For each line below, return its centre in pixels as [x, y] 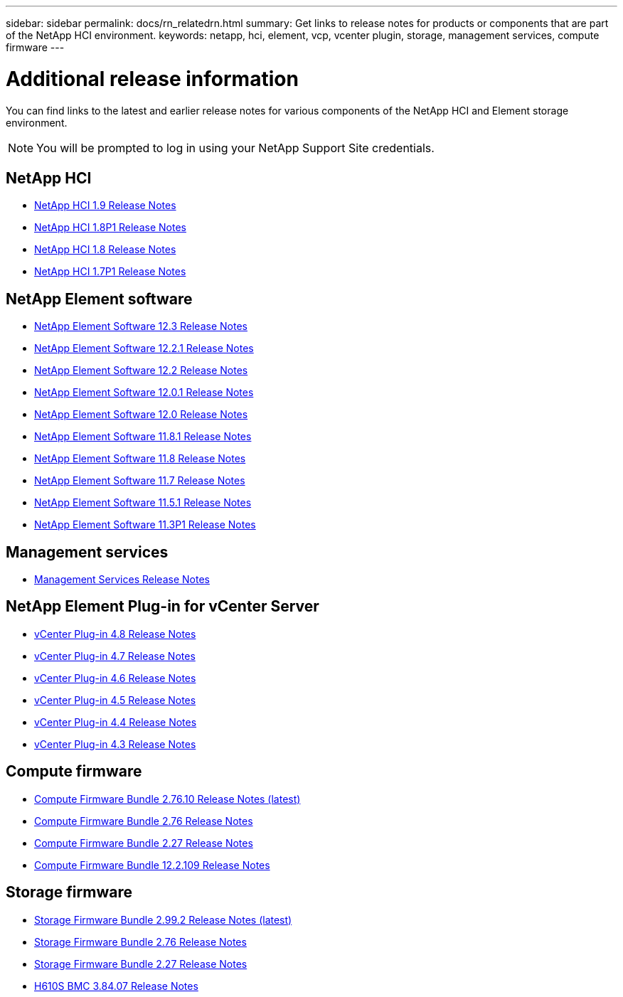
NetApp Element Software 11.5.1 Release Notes [143, 503]
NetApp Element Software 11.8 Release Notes [140, 459]
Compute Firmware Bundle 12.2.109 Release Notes [152, 865]
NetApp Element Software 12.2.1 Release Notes [144, 348]
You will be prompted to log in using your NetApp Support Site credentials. [235, 148]
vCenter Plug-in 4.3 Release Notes [115, 744]
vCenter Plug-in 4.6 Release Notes [115, 678]
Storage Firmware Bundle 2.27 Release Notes [141, 964]
